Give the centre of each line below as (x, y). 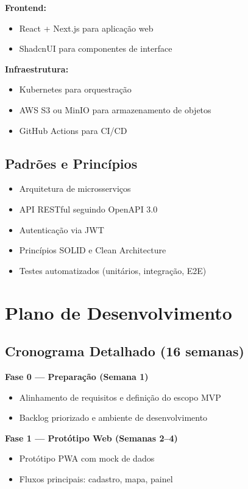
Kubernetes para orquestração (75, 89)
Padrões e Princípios (71, 163)
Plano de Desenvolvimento (119, 312)
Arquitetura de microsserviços (75, 188)
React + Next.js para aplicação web (86, 28)
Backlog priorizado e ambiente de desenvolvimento (113, 417)
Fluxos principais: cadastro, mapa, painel (96, 478)
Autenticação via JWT (62, 229)
